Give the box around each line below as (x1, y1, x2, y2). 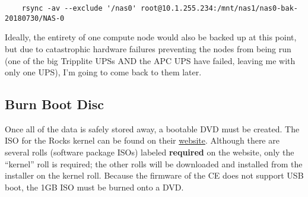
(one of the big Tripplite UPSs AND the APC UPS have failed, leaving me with (5, 54, 296, 66)
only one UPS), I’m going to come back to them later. (5, 66, 202, 78)
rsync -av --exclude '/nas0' (21, 4, 136, 12)
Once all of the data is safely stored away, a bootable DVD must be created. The (5, 122, 300, 135)
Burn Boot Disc (5, 95, 104, 113)
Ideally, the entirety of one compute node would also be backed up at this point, (5, 31, 297, 43)
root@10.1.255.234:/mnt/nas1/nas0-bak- (141, 4, 298, 12)
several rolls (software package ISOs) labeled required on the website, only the (5, 146, 294, 158)
